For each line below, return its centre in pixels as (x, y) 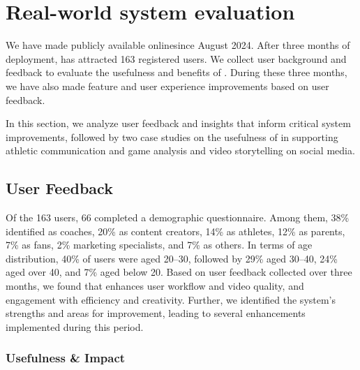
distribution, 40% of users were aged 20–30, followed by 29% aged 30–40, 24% (172, 258)
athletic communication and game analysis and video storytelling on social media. (180, 150)
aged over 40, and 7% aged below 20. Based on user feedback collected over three (179, 272)
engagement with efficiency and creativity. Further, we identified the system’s (171, 299)
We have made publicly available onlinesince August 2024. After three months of (178, 45)
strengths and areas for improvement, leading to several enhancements (156, 313)
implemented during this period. (75, 326)
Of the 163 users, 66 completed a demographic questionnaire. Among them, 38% (178, 217)
